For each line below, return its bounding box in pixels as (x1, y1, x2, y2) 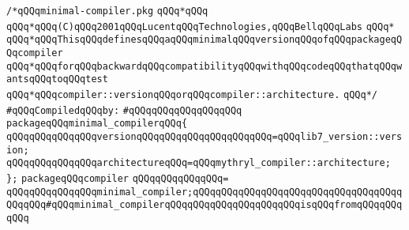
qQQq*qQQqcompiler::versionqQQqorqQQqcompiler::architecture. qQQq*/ (6, 89, 377, 100)
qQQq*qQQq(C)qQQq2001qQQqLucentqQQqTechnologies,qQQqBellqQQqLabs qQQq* (6, 21, 395, 32)
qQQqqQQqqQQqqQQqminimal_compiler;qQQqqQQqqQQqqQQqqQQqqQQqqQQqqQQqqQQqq (6, 186, 403, 198)
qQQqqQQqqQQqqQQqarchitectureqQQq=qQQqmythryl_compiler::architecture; (6, 157, 391, 169)
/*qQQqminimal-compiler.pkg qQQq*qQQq (6, 6, 208, 17)
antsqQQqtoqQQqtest (6, 74, 108, 85)
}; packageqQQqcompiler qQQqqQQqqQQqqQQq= (6, 172, 229, 184)
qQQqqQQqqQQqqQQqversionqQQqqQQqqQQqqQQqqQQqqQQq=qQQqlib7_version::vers (6, 130, 403, 142)
